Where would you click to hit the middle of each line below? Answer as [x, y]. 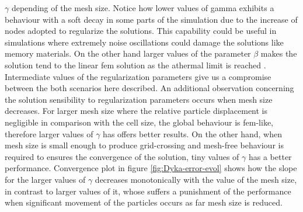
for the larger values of [45, 179]
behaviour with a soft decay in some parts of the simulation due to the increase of [151, 19]
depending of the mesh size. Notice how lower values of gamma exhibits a [143, 8]
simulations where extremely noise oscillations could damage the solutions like [144, 42]
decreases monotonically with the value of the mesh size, [196, 179]
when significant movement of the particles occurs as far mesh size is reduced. [144, 202]
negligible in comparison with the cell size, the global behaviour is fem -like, [139, 122]
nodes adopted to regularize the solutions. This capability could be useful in [141, 31]
